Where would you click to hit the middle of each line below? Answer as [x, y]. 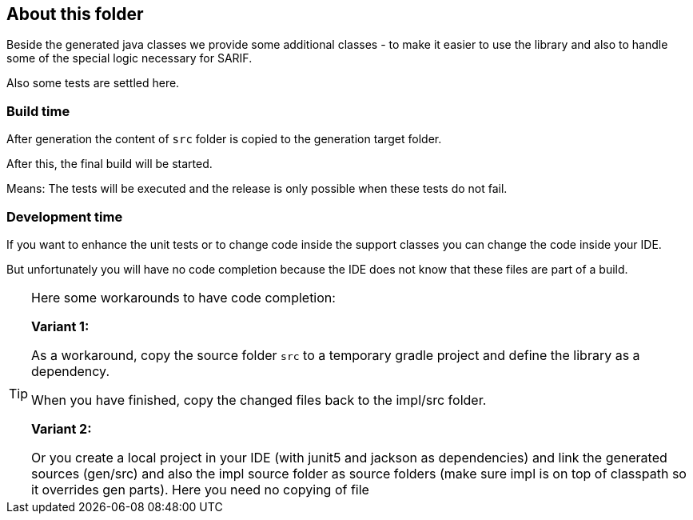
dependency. [71, 371]
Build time [38, 111]
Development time [65, 216]
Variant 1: [60, 326]
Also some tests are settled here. [93, 83]
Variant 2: [62, 428]
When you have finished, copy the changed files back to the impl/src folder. [259, 400]
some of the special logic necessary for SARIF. [129, 58]
